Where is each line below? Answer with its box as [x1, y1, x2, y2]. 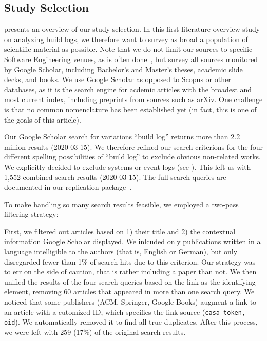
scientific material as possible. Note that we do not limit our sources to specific [4, 44, 253, 54]
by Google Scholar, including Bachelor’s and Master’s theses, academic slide [4, 64, 243, 74]
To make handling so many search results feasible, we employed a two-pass [4, 198, 239, 209]
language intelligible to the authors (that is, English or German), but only [4, 246, 238, 257]
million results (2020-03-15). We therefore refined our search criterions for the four [4, 141, 263, 152]
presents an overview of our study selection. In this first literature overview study [4, 24, 260, 34]
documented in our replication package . [4, 182, 132, 192]
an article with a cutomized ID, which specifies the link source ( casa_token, [4, 306, 246, 317]
